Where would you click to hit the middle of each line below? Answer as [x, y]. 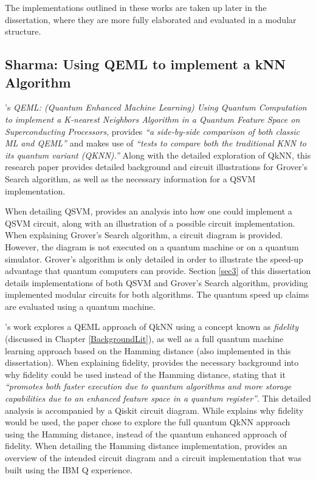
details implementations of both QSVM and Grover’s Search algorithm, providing [156, 282]
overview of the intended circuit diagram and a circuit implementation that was [153, 458]
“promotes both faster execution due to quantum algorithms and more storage [148, 386]
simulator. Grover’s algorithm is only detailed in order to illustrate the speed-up [154, 259]
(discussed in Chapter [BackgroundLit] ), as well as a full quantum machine [144, 339]
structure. [23, 31]
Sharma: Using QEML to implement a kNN [146, 64]
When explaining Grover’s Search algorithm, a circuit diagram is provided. [144, 235]
